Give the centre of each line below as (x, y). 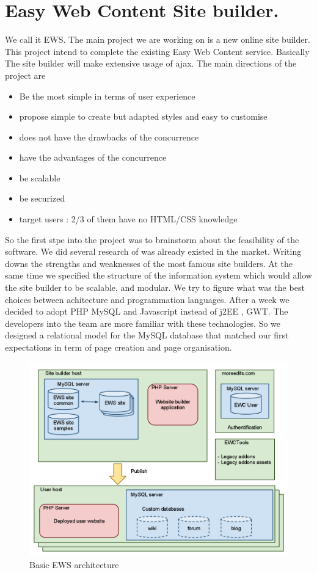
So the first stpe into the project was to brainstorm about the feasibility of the (152, 239)
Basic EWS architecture (74, 565)
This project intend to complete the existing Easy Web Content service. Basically (157, 51)
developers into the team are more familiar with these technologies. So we (143, 323)
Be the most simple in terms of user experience (107, 96)
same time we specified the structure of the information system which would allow (158, 275)
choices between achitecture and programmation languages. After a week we (147, 299)
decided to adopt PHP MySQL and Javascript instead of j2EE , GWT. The (147, 311)
